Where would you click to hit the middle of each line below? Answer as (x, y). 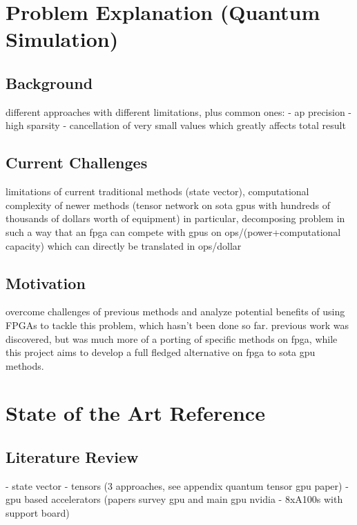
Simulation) (62, 39)
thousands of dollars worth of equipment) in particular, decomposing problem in (175, 218)
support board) (38, 513)
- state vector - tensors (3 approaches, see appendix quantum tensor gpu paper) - (177, 485)
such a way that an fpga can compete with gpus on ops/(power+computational (173, 231)
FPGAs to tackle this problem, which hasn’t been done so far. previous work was (177, 325)
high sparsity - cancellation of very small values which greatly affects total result (176, 125)
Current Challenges (77, 162)
